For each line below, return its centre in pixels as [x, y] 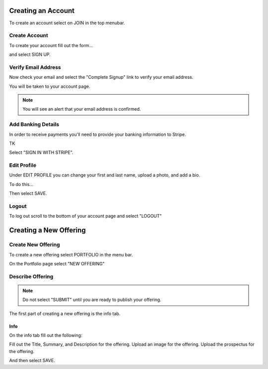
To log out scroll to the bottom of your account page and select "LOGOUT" [86, 216]
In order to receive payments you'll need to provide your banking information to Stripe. [98, 134]
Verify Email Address [35, 67]
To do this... [21, 184]
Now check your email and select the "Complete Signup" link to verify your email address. [101, 77]
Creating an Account [42, 11]
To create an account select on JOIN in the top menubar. [67, 23]
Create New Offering [35, 245]
